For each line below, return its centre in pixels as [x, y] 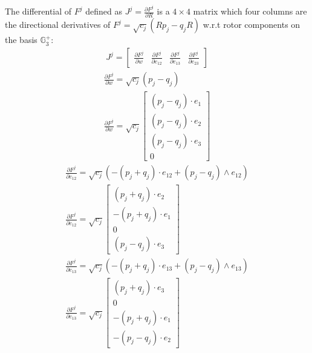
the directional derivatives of [58, 25]
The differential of [38, 11]
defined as [104, 11]
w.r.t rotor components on [252, 25]
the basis [21, 40]
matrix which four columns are [250, 11]
